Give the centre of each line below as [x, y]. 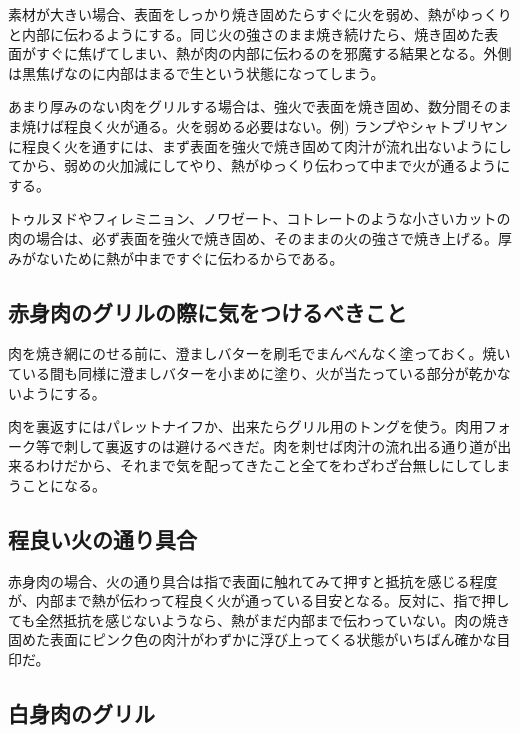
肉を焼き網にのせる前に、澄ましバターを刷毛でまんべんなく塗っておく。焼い [259, 353]
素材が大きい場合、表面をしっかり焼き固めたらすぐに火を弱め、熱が [232, 14]
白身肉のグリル [81, 713]
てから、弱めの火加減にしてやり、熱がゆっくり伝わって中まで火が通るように [259, 165]
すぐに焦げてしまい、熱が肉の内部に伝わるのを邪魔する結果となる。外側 [273, 53]
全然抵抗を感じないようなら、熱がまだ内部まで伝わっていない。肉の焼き [273, 619]
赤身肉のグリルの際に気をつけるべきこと [207, 311]
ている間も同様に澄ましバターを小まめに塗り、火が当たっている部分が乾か [252, 372]
